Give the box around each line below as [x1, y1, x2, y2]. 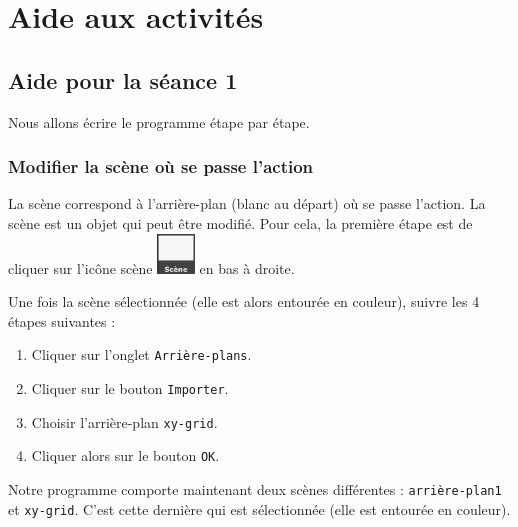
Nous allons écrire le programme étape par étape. [8, 111, 310, 132]
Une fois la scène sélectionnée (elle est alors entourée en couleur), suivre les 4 [8, 291, 480, 312]
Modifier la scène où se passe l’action [8, 154, 314, 179]
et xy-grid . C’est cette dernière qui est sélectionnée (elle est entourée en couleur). [8, 498, 511, 519]
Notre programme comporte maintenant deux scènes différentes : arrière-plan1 [8, 479, 502, 500]
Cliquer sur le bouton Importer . [31, 378, 229, 399]
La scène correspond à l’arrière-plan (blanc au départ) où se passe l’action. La [8, 193, 486, 214]
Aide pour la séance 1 [8, 64, 238, 95]
